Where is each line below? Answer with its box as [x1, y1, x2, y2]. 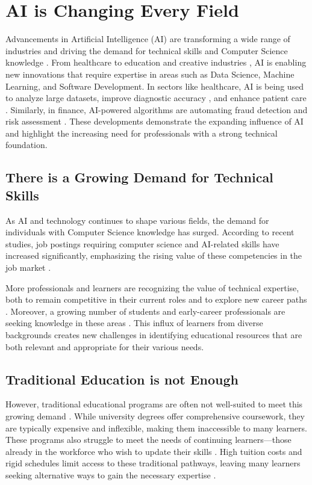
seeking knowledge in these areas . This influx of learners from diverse [5, 317, 263, 329]
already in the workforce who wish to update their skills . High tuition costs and [5, 445, 302, 457]
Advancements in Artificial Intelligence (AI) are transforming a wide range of [5, 32, 290, 45]
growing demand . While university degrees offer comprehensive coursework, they [5, 409, 305, 422]
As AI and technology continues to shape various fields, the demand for [5, 214, 269, 226]
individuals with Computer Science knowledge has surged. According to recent [5, 226, 295, 238]
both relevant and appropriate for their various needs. [5, 340, 204, 353]
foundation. [5, 138, 48, 151]
